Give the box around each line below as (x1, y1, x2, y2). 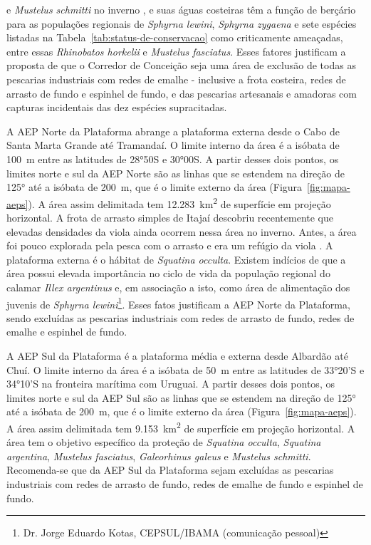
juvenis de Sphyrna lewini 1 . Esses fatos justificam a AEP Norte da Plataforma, (6, 294, 350, 311)
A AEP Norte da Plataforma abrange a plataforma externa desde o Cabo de (6, 123, 340, 138)
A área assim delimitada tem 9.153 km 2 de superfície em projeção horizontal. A (6, 418, 355, 435)
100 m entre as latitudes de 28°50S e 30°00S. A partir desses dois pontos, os (6, 151, 339, 166)
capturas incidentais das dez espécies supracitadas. (6, 100, 227, 115)
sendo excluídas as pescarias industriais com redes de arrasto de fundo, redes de (6, 310, 355, 325)
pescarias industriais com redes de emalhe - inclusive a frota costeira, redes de (6, 71, 346, 86)
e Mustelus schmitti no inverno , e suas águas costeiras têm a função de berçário (6, 2, 356, 16)
